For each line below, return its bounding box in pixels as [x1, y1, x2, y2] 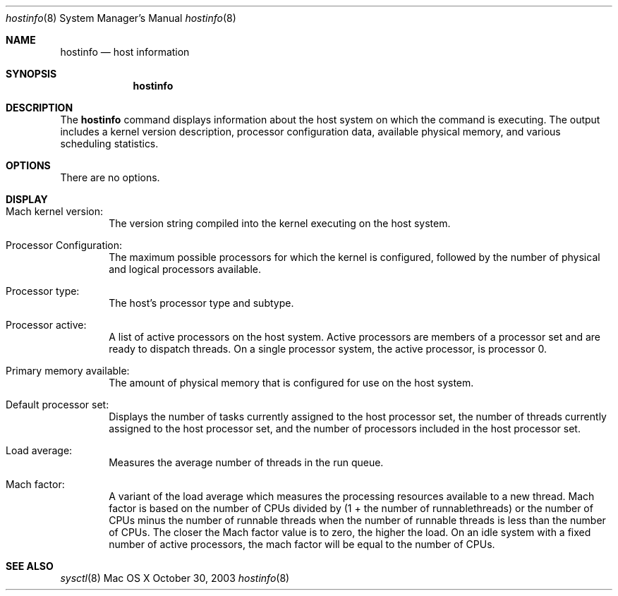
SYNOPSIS [6, 68, 57, 80]
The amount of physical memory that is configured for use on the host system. [109, 377, 474, 389]
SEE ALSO [6, 560, 54, 572]
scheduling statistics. [60, 138, 159, 150]
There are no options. [60, 171, 160, 183]
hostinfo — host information [60, 46, 190, 58]
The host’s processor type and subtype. [109, 297, 294, 309]
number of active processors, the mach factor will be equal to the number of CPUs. [109, 538, 495, 550]
